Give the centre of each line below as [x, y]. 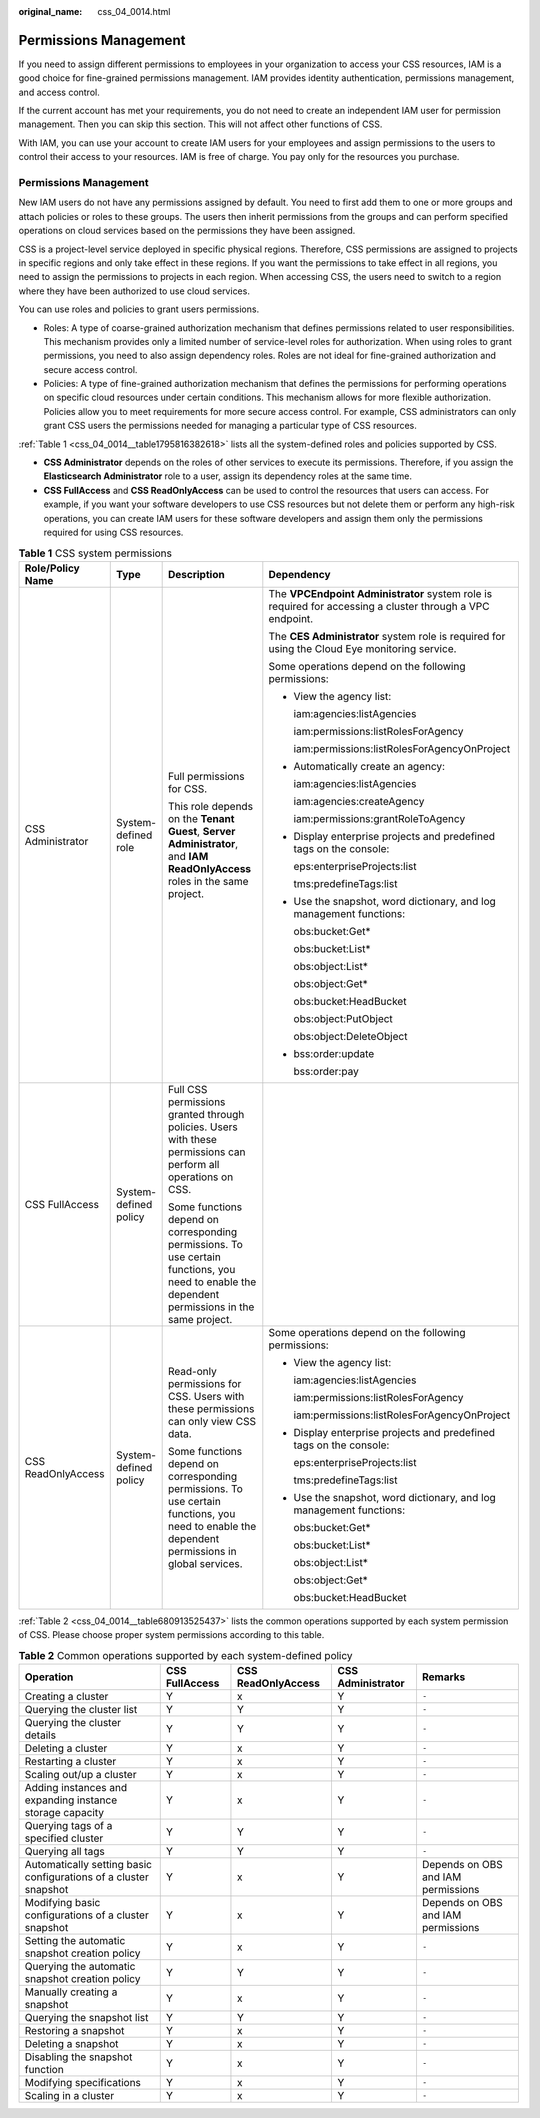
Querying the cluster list [81, 1709]
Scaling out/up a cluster [80, 1774]
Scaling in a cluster [69, 2095]
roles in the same [208, 881]
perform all [193, 1164]
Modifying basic [62, 1902]
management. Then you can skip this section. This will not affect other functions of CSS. [200, 124]
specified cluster [64, 1838]
